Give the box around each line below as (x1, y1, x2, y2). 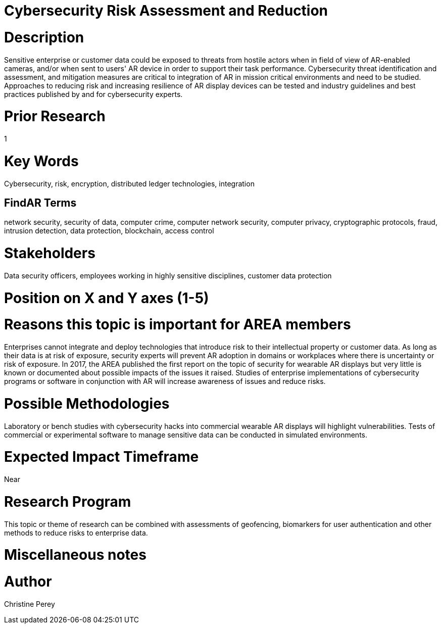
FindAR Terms (4, 196, 77, 209)
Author (4, 573, 52, 591)
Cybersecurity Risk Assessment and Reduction (4, 2, 328, 19)
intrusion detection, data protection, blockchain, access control (4, 226, 214, 235)
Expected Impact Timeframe (4, 448, 199, 466)
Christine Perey (4, 599, 55, 608)
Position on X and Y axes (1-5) (4, 289, 209, 307)
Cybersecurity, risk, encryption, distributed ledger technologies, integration (4, 179, 255, 188)
